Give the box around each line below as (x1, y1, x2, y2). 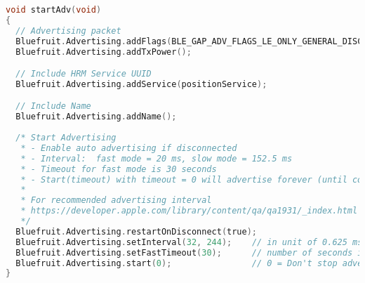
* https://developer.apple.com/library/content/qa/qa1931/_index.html (20, 206, 358, 216)
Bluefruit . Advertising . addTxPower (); (15, 46, 192, 57)
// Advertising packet (15, 25, 121, 36)
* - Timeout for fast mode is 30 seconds (20, 164, 217, 174)
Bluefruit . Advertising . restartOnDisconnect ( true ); (15, 226, 258, 237)
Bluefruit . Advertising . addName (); (15, 112, 177, 122)
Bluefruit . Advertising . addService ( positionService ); (15, 79, 267, 89)
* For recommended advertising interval (20, 195, 212, 206)
